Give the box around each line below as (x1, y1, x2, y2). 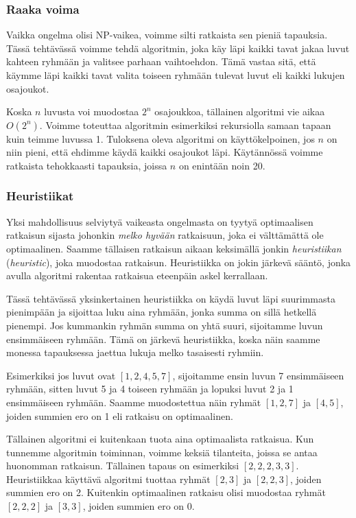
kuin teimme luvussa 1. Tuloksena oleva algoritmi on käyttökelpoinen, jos (6, 131, 315, 145)
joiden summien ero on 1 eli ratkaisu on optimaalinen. (6, 408, 233, 423)
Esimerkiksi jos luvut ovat (6, 368, 116, 382)
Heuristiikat (6, 187, 74, 204)
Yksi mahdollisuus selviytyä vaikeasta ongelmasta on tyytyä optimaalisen (6, 214, 313, 228)
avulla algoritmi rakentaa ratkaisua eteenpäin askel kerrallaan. (6, 268, 268, 283)
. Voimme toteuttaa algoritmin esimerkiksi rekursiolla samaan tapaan (39, 117, 331, 132)
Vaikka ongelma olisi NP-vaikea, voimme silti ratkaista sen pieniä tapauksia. (6, 27, 328, 42)
